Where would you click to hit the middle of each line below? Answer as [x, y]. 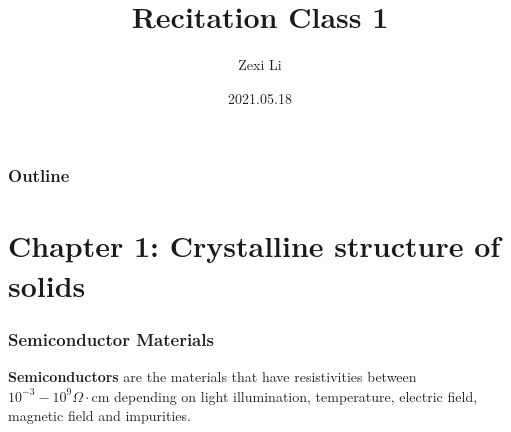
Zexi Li [260, 64]
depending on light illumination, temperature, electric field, [296, 395]
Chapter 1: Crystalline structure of [254, 245]
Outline [39, 175]
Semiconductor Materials [111, 338]
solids [47, 284]
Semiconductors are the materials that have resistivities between [212, 376]
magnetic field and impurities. [99, 415]
